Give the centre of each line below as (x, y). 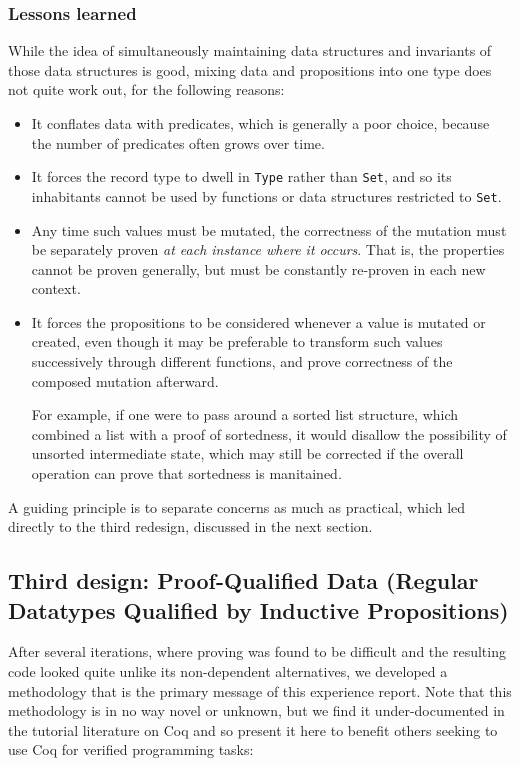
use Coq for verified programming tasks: (131, 749)
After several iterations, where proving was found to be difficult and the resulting (257, 651)
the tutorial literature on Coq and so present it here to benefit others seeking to (253, 729)
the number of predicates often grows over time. (178, 142)
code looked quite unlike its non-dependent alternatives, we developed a (228, 671)
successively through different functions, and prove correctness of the (242, 361)
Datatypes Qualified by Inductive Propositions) (258, 609)
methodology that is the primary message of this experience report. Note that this (260, 690)
